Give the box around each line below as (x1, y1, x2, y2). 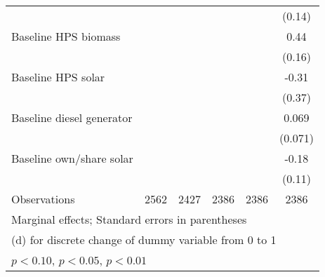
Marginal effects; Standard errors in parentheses (11, 211, 247, 227)
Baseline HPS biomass (11, 28, 121, 44)
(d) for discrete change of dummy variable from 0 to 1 (11, 231, 277, 248)
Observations (11, 191, 75, 207)
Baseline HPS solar (11, 69, 105, 85)
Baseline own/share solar (11, 150, 133, 166)
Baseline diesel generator (11, 109, 133, 126)
